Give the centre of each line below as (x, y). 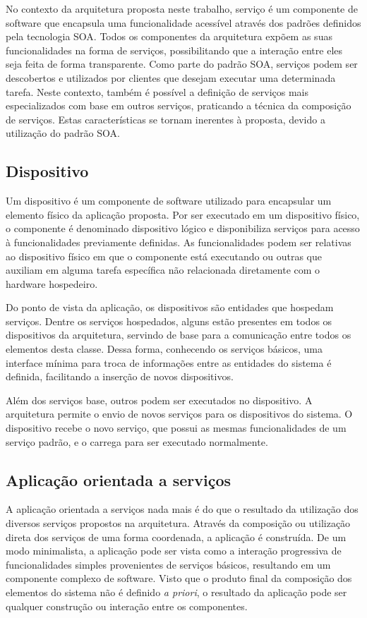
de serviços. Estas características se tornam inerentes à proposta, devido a (166, 119)
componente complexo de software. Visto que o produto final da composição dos (179, 578)
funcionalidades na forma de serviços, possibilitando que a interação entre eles (174, 50)
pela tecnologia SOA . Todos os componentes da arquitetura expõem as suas (169, 36)
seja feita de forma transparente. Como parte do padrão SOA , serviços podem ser (182, 64)
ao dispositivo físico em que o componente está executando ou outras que (164, 256)
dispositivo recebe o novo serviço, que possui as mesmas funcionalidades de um (176, 428)
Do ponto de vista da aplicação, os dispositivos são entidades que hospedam (170, 307)
